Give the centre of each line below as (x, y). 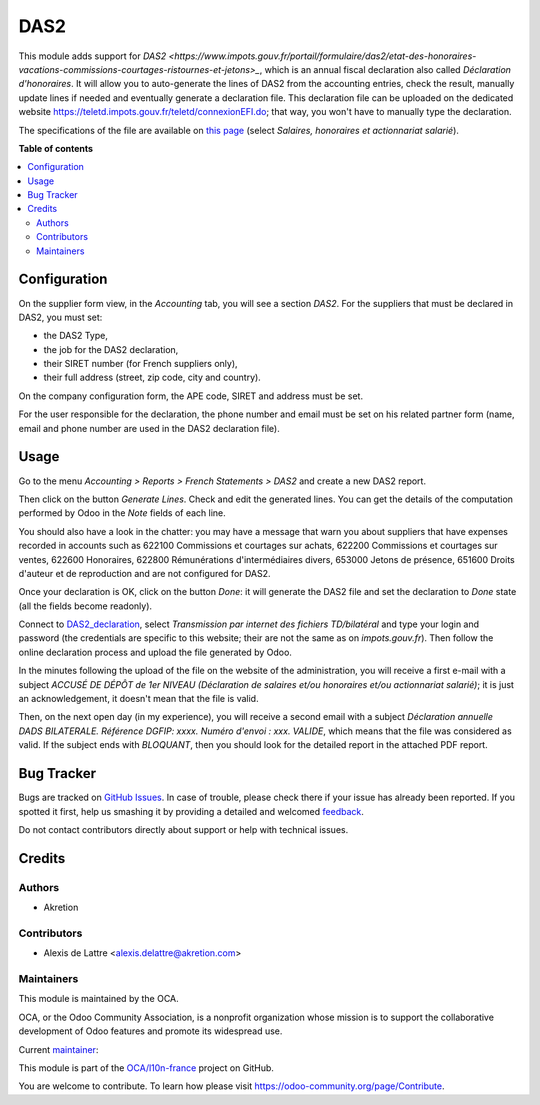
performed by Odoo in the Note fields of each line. (122, 513)
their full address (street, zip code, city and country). (152, 377)
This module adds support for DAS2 (92, 56)
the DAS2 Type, (76, 336)
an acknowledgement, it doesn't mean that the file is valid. (138, 699)
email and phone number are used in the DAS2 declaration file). (149, 428)
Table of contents (56, 148)
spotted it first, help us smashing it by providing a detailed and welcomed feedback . (191, 811)
